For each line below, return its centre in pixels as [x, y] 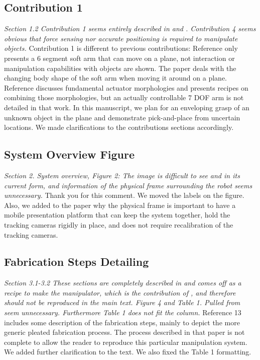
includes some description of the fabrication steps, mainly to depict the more [122, 322]
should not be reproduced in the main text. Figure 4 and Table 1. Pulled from [122, 302]
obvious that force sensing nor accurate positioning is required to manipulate [121, 38]
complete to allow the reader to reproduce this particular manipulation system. [126, 342]
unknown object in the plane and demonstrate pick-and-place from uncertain [122, 117]
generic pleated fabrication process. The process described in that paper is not [124, 332]
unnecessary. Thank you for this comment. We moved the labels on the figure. [124, 195]
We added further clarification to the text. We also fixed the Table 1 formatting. [128, 352]
